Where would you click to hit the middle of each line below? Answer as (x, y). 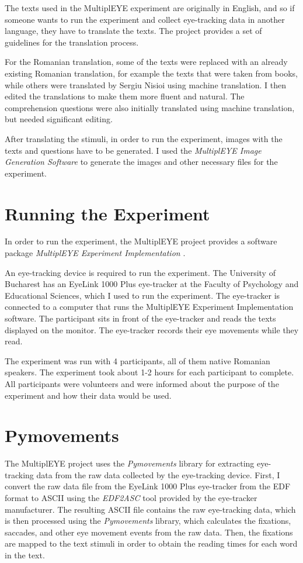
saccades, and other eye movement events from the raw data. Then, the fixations (149, 532)
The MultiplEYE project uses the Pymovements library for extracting (130, 463)
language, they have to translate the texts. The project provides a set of (133, 31)
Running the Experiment (107, 213)
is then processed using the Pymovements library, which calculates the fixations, (148, 521)
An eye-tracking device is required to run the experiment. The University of (140, 272)
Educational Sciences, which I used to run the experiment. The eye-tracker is (142, 295)
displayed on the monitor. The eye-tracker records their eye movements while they (152, 329)
